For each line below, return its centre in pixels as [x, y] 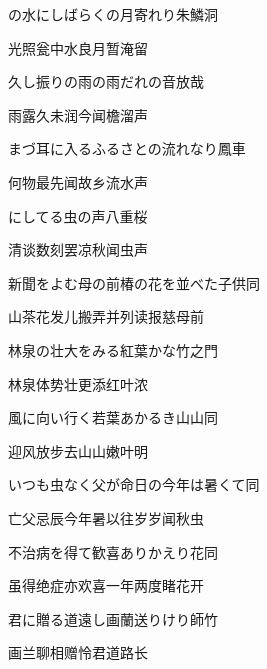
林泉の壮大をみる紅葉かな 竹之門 [113, 349]
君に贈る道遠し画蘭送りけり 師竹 [113, 618]
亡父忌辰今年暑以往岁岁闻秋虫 [106, 517]
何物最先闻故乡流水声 [78, 181]
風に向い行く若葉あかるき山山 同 [113, 417]
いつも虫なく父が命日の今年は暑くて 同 [134, 484]
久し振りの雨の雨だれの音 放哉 [106, 81]
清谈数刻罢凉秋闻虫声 [78, 249]
